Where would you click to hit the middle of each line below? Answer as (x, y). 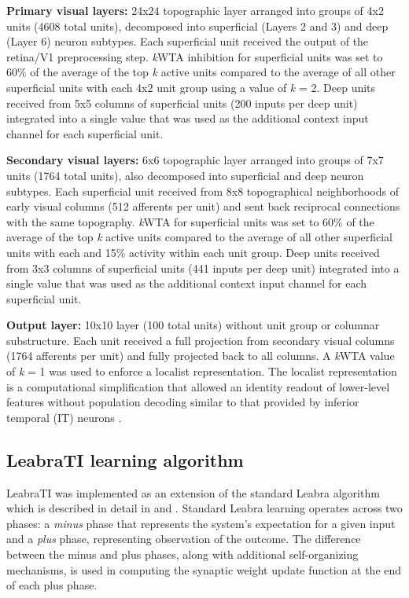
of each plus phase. (52, 585)
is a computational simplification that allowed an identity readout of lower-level (198, 386)
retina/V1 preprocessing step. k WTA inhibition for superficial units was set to (195, 56)
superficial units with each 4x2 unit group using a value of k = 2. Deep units (191, 87)
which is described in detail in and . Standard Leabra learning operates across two (204, 508)
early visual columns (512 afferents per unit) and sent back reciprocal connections (203, 206)
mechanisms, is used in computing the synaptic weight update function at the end (204, 569)
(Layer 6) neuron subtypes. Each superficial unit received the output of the (188, 41)
